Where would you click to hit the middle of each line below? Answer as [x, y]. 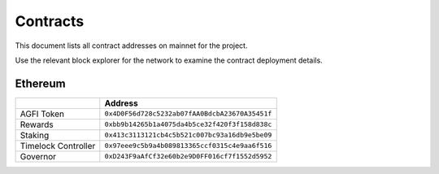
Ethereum [40, 83]
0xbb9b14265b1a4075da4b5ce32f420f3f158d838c [188, 125]
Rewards [37, 124]
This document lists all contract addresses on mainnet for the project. [131, 46]
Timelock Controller [58, 146]
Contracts [50, 21]
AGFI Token [42, 114]
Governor [38, 156]
